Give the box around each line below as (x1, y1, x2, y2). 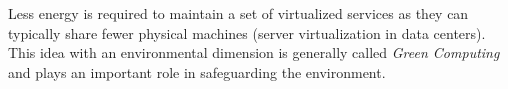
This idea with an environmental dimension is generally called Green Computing (8, 42, 500, 63)
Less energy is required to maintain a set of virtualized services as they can (8, 3, 469, 23)
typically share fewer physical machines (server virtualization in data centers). (8, 22, 486, 43)
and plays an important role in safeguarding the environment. (8, 61, 386, 82)
